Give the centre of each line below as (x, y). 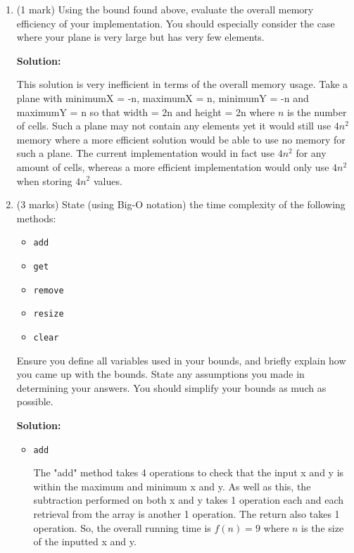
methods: (36, 218)
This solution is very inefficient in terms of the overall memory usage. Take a (182, 84)
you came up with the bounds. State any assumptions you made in (160, 374)
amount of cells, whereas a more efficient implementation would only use (173, 166)
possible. (35, 401)
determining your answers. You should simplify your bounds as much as (171, 387)
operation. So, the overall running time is (122, 527)
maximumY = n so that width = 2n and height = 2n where (146, 112)
